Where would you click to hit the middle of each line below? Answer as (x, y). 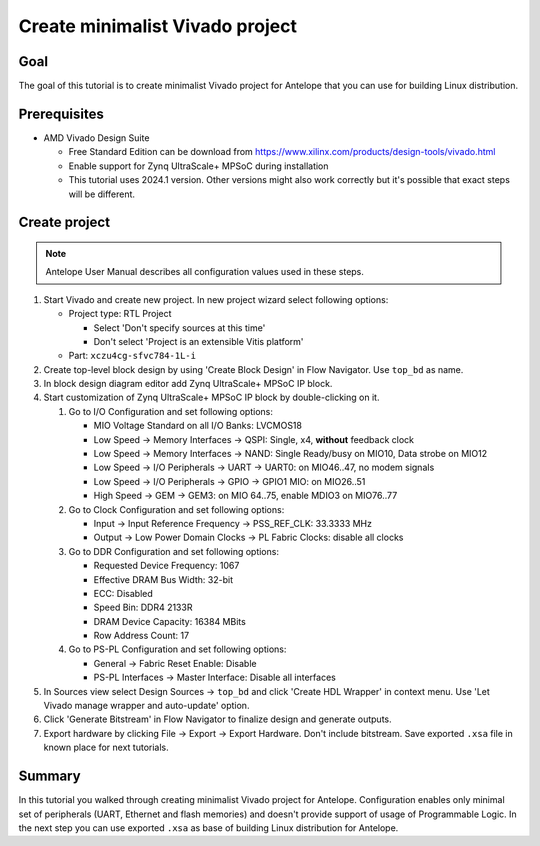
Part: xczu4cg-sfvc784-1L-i (132, 356)
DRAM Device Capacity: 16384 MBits (170, 621)
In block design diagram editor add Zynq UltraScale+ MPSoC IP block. (188, 384)
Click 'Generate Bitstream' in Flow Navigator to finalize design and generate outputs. (217, 719)
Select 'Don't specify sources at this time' (179, 327)
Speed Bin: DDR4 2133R (143, 607)
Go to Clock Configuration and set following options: (176, 509)
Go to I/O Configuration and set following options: (171, 411)
